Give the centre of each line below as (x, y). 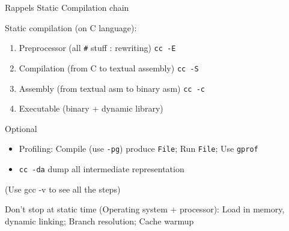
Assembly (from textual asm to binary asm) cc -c (112, 88)
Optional (21, 128)
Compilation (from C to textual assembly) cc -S (109, 67)
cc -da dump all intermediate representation (102, 169)
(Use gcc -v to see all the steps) (63, 189)
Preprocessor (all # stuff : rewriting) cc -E (97, 48)
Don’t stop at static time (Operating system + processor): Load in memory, (145, 209)
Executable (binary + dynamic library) (91, 108)
